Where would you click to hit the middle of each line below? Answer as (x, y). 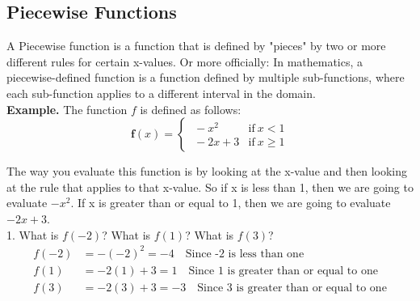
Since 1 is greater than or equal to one (283, 271)
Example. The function (67, 109)
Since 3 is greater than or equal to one (292, 288)
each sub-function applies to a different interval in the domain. (161, 93)
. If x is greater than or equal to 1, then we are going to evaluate (231, 203)
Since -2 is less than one (245, 254)
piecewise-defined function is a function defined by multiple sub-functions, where (206, 77)
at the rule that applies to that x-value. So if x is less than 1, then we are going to (210, 187)
